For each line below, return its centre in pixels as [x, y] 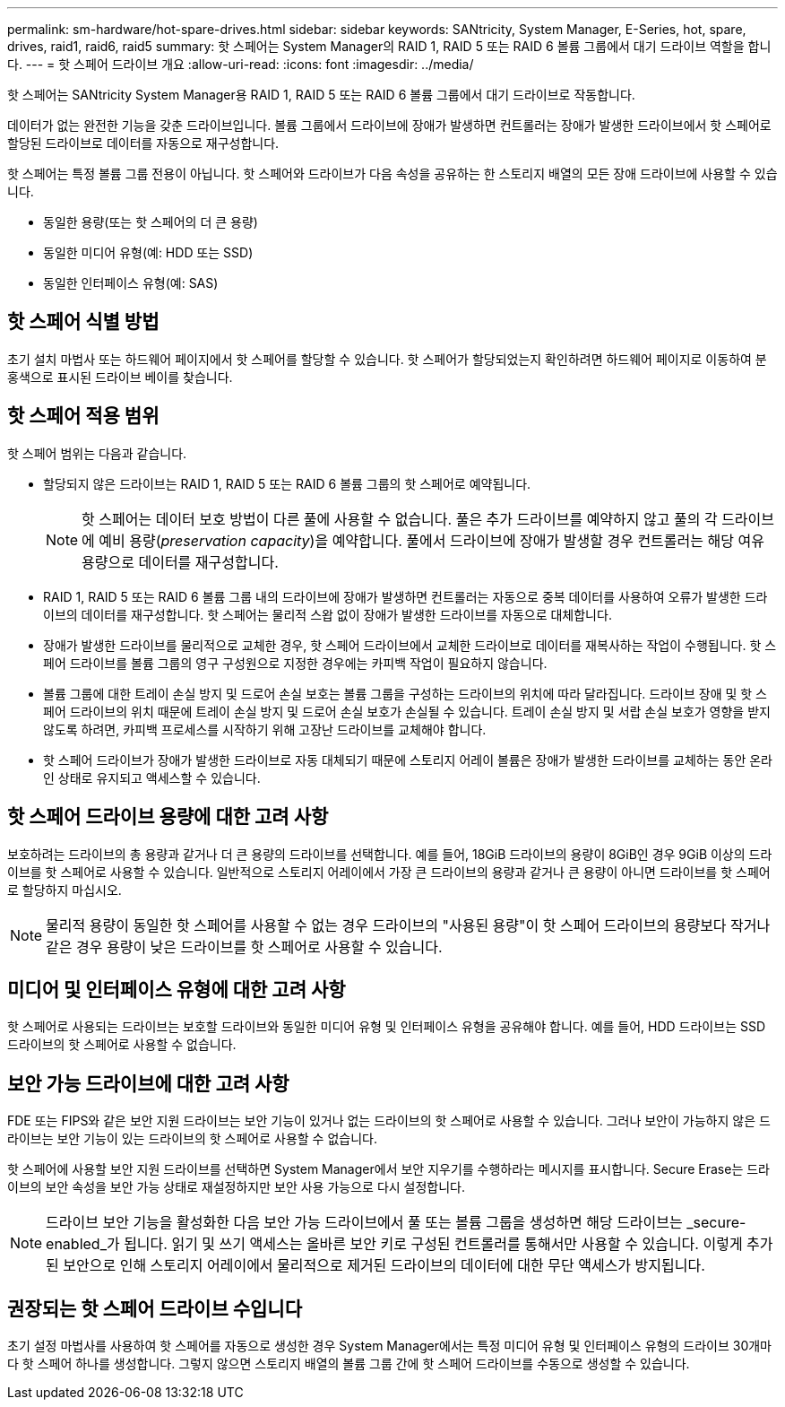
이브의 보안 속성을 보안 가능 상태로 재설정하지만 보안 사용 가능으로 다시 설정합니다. [237, 1187]
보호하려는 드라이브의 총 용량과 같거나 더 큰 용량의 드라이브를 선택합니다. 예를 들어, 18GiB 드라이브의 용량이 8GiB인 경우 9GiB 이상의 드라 [390, 854]
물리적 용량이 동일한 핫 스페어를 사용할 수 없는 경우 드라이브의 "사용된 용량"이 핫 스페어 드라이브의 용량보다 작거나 [408, 925]
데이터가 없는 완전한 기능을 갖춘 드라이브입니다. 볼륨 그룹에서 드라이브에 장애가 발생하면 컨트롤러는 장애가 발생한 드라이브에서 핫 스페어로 [389, 125]
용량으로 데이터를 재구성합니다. [180, 562]
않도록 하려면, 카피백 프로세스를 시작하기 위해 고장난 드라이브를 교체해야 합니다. [265, 729]
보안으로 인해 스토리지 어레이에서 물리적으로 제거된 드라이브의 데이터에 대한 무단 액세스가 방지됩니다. [384, 1266]
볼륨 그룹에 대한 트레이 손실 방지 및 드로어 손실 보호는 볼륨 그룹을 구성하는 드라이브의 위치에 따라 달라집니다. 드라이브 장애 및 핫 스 [405, 693]
